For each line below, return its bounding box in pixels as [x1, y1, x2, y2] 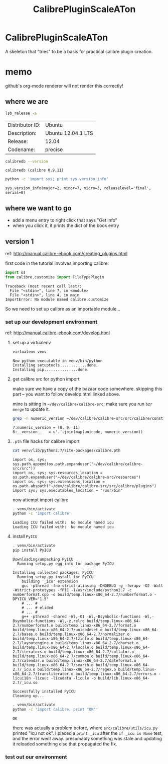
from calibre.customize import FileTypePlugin [5, 274, 104, 280]
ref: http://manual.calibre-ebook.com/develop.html [5, 330, 110, 336]
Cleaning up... [12, 694, 45, 699]
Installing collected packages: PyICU [12, 570, 94, 575]
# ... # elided [22, 605, 54, 610]
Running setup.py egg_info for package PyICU [17, 561, 114, 567]
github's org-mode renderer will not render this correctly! [5, 83, 124, 89]
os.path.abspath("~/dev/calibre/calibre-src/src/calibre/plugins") [12, 483, 156, 489]
